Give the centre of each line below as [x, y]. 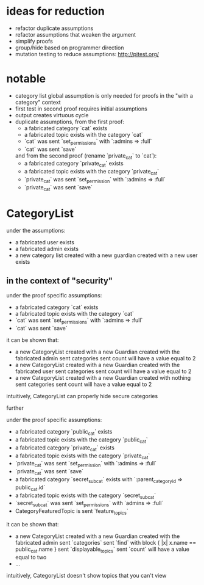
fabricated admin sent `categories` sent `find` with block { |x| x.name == [106, 542]
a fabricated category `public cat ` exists [64, 432]
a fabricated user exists [45, 242]
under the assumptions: [36, 230]
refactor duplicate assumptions [54, 28]
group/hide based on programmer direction [69, 48]
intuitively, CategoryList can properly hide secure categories [82, 396]
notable [26, 79]
